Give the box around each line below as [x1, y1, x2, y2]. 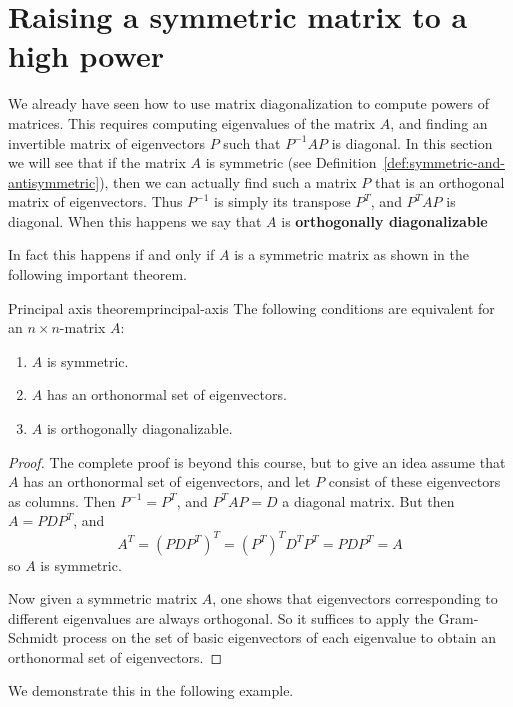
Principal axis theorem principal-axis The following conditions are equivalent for [8, 297, 495, 318]
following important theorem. [8, 264, 187, 285]
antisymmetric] [8, 171, 100, 192]
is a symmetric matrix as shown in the [234, 244, 469, 265]
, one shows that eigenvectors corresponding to [212, 588, 498, 609]
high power [8, 35, 164, 76]
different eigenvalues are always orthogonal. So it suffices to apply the [8, 607, 434, 628]
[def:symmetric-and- [383, 152, 505, 173]
